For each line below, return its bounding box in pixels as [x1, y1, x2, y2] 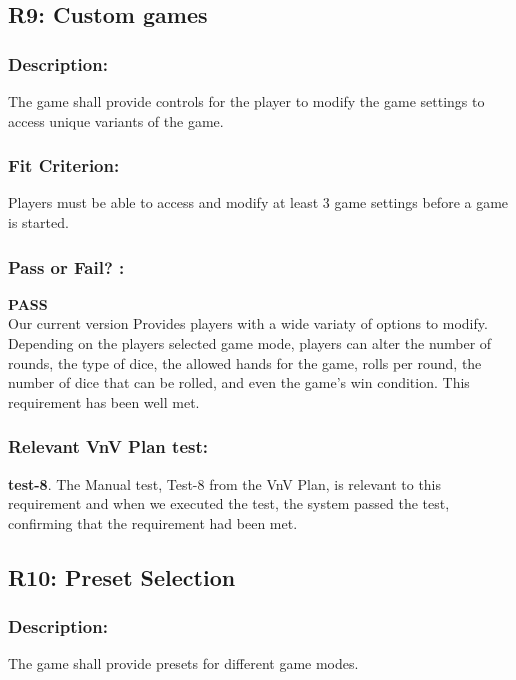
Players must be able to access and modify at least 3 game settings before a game [8, 192, 509, 213]
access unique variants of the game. [8, 110, 224, 131]
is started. [8, 212, 69, 232]
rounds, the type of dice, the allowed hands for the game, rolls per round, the [8, 352, 482, 373]
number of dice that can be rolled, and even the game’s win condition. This [8, 372, 470, 393]
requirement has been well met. [8, 391, 200, 412]
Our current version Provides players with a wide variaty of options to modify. [8, 313, 488, 334]
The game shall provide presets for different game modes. [8, 653, 359, 674]
